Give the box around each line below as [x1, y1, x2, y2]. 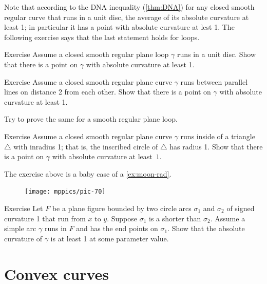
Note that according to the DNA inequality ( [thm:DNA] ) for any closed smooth [4, 2, 255, 12]
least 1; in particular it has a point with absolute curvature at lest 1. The [4, 22, 235, 32]
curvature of [4, 233, 42, 243]
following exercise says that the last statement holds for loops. [4, 31, 200, 42]
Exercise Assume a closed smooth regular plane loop [4, 49, 169, 60]
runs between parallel [180, 76, 248, 87]
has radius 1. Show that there [169, 141, 263, 152]
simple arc [4, 223, 36, 234]
